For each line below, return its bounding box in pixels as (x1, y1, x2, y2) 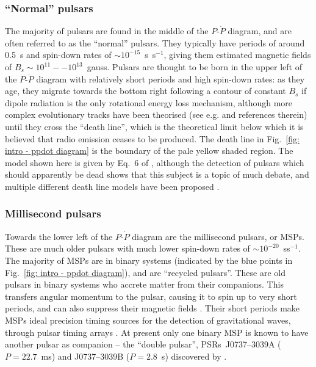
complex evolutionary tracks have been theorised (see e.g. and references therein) (5, 108, 307, 121)
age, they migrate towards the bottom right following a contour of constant (5, 84, 286, 97)
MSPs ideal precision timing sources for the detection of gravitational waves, (5, 313, 291, 326)
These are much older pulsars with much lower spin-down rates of (5, 242, 250, 255)
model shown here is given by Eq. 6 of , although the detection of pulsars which (5, 156, 304, 169)
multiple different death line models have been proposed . (5, 180, 220, 192)
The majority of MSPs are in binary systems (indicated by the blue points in (5, 253, 293, 266)
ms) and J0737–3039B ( (41, 349, 130, 362)
